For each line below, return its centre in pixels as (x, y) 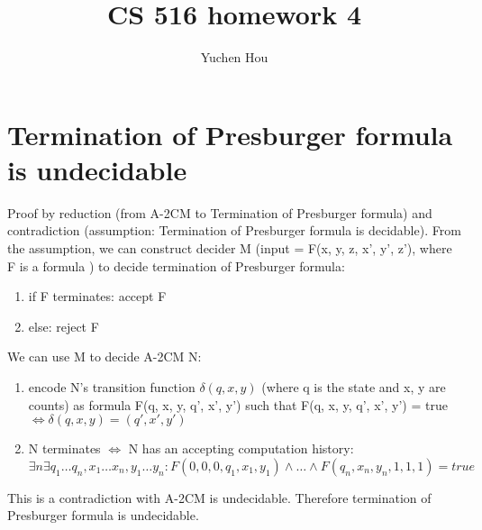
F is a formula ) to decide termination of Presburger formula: (176, 265)
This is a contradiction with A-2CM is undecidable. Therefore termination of (219, 497)
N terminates (64, 448)
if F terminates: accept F (97, 296)
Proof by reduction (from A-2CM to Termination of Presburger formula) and (220, 212)
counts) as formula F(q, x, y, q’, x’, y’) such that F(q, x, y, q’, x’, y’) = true (238, 404)
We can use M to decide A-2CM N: (105, 356)
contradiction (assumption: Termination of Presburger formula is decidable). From (234, 230)
